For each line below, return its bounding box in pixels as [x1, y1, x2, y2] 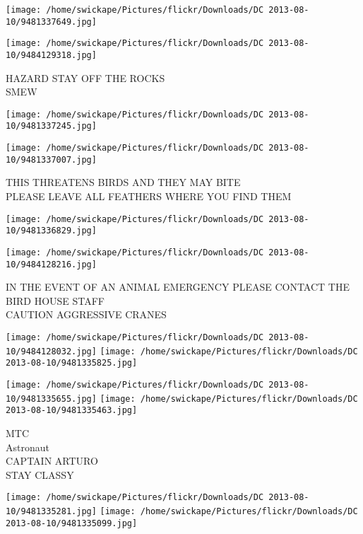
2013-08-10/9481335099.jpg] [6, 518, 138, 528]
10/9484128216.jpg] [6, 259, 97, 269]
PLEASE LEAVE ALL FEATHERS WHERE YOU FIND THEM [6, 189, 292, 204]
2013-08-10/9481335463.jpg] [6, 405, 138, 416]
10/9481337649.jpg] [6, 16, 97, 27]
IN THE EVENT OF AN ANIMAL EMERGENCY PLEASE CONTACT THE [6, 279, 350, 294]
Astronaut [6, 439, 49, 454]
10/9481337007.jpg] [6, 154, 97, 165]
